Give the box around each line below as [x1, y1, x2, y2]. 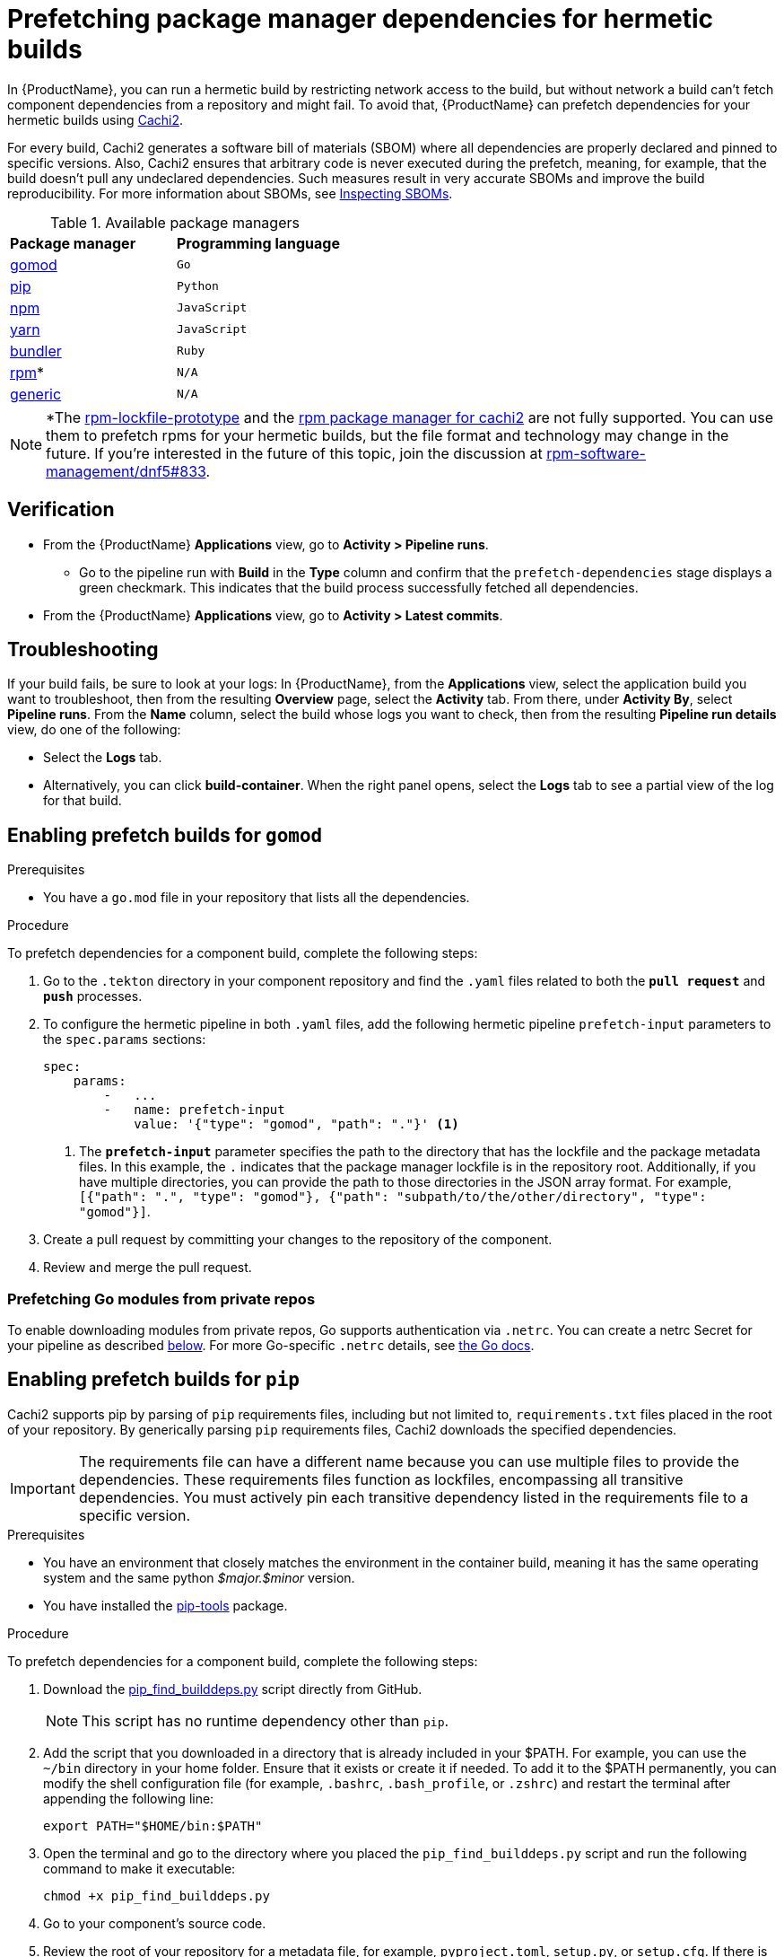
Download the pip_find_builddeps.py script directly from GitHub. [43, 1681, 422, 1697]
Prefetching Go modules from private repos [7, 1289, 316, 1308]
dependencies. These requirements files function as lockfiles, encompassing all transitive [78, 1470, 684, 1488]
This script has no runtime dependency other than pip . [82, 1711, 449, 1730]
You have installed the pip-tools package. [43, 1597, 288, 1613]
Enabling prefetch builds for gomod [7, 823, 323, 847]
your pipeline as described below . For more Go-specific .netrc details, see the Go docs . [7, 1338, 535, 1354]
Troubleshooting [7, 638, 159, 662]
